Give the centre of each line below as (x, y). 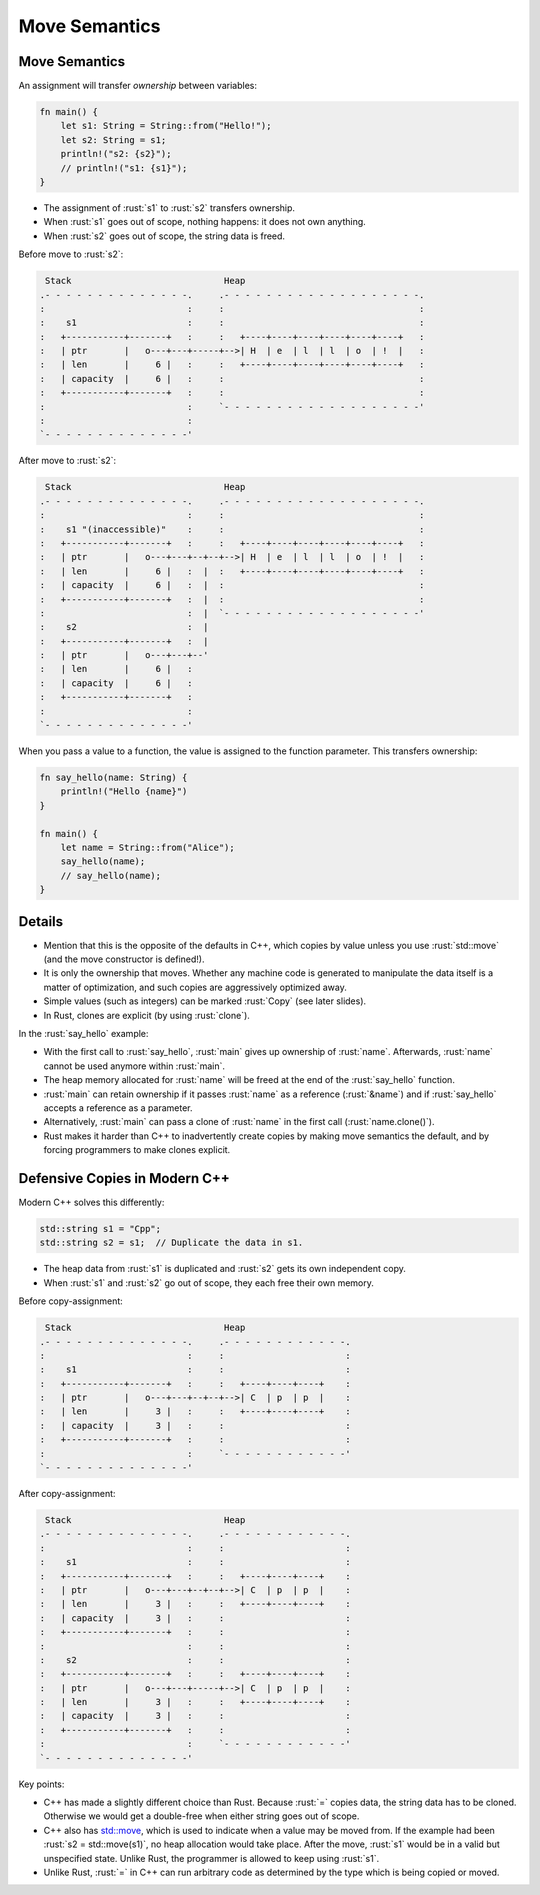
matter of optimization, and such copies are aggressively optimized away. (195, 987)
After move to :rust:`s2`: (67, 461)
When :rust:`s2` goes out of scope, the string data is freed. (164, 236)
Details (41, 921)
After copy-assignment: (67, 1494)
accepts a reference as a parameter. (118, 1107)
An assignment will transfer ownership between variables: (137, 86)
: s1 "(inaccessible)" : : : (232, 529)
